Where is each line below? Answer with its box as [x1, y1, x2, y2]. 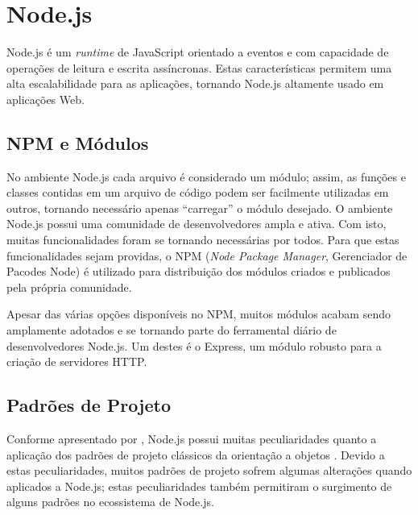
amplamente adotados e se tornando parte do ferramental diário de [6, 322, 337, 338]
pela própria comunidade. [6, 278, 132, 295]
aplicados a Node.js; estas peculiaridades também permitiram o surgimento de [6, 477, 392, 494]
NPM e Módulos [6, 130, 149, 155]
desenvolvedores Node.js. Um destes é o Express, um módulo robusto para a [6, 337, 382, 354]
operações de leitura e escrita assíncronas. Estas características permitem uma [6, 59, 392, 76]
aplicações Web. [6, 90, 85, 107]
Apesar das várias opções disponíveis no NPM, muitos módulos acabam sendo [6, 305, 391, 322]
